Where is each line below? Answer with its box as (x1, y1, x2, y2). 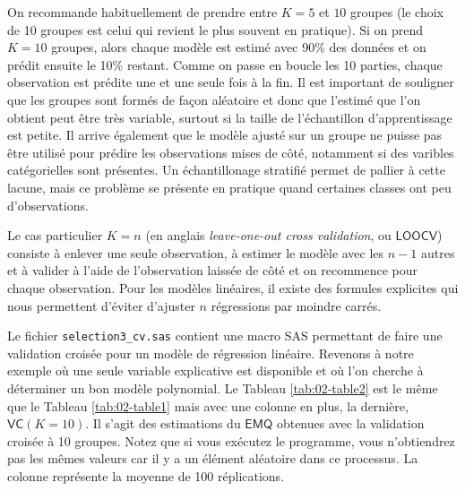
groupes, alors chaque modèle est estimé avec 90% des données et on (51, 38, 426, 56)
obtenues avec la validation (276, 414, 425, 433)
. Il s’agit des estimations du (85, 414, 241, 433)
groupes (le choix (350, 3, 443, 21)
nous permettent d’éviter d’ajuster (7, 296, 195, 314)
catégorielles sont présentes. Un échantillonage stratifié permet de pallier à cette (7, 160, 445, 179)
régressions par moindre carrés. (211, 296, 382, 314)
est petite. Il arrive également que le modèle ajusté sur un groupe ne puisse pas (7, 125, 443, 144)
